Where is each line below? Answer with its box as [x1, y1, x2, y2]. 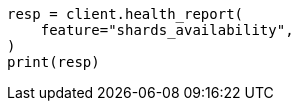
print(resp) [7, 54, 100, 70]
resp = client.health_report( [7, 6, 244, 22]
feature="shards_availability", [40, 22, 294, 38]
